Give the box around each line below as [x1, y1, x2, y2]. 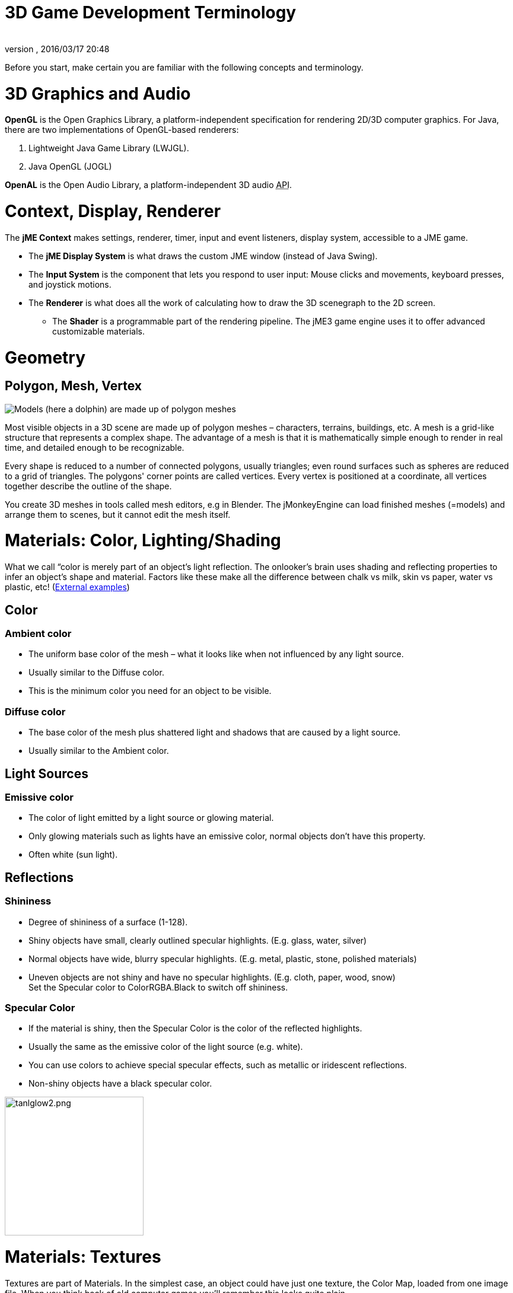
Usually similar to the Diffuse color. [28, 667, 164, 678]
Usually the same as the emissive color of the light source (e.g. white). [28, 1042, 303, 1052]
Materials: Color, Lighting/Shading [5, 530, 281, 551]
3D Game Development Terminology [5, 2, 297, 23]
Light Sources [5, 766, 88, 781]
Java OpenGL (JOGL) [28, 161, 112, 172]
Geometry [5, 347, 86, 368]
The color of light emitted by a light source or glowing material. [28, 813, 274, 823]
